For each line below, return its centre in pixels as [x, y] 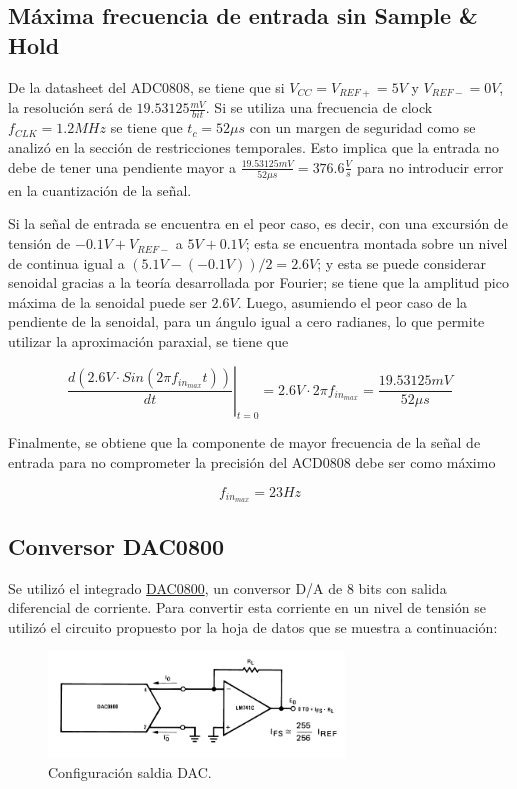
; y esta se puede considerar [401, 262]
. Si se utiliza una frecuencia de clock [319, 107]
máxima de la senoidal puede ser [107, 301]
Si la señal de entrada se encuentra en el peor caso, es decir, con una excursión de [258, 223]
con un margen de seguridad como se [362, 127]
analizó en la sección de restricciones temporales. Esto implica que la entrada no [254, 146]
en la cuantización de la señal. [100, 189]
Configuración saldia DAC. [130, 771]
